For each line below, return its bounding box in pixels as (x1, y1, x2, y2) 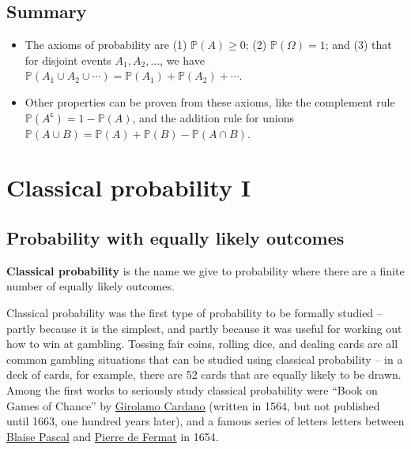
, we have (160, 51, 205, 68)
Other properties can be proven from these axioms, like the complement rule (25, 93, 395, 110)
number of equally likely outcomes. (6, 278, 175, 294)
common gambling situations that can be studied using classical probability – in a (6, 350, 403, 367)
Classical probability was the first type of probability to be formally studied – (6, 304, 383, 320)
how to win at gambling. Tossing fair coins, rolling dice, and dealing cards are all (6, 335, 398, 352)
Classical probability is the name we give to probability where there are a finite (6, 262, 405, 279)
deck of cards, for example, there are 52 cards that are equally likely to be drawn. (6, 366, 402, 383)
